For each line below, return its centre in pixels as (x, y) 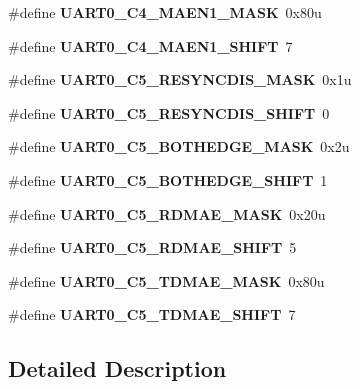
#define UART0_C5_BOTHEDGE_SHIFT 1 (168, 179)
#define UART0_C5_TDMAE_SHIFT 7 (152, 314)
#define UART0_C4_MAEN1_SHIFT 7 (150, 45)
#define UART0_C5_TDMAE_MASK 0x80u (166, 280)
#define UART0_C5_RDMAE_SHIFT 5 (152, 247)
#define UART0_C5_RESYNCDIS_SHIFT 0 (169, 112)
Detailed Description (117, 368)
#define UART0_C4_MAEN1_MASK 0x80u (165, 12)
